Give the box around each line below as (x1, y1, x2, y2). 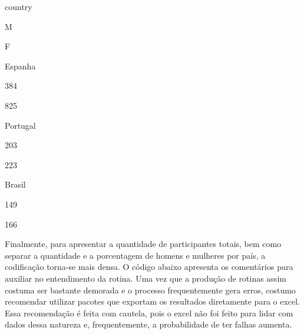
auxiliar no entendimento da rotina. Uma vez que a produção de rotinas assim (5, 272, 286, 284)
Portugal (5, 119, 36, 131)
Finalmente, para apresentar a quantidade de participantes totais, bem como (5, 238, 282, 250)
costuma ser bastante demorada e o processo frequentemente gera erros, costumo (5, 283, 296, 296)
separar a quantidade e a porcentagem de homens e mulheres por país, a (5, 249, 266, 261)
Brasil (5, 178, 26, 191)
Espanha (5, 59, 36, 72)
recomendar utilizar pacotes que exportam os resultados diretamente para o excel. (5, 295, 300, 308)
